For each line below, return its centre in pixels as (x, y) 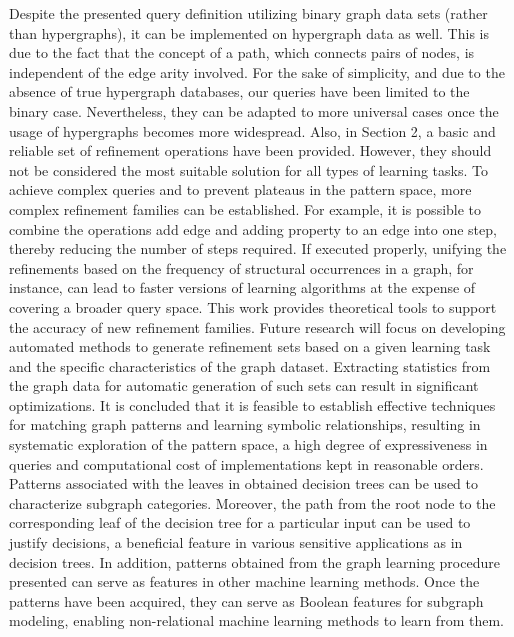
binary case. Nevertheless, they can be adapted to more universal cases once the (254, 110)
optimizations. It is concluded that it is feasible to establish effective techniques (252, 404)
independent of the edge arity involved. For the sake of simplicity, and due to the (257, 71)
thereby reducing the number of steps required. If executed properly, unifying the (258, 248)
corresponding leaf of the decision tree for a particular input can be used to (240, 522)
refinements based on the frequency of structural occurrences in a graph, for (241, 267)
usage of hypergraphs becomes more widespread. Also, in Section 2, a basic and (252, 130)
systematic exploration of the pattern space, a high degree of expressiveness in (248, 444)
